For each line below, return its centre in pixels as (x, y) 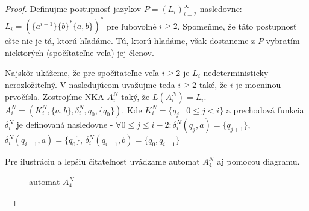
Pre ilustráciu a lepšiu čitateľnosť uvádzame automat (102, 161)
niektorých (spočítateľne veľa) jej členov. (80, 52)
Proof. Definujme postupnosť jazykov (73, 8)
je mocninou (258, 85)
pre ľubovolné (132, 26)
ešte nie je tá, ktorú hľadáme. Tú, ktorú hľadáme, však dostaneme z (130, 41)
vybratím (283, 41)
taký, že (136, 96)
